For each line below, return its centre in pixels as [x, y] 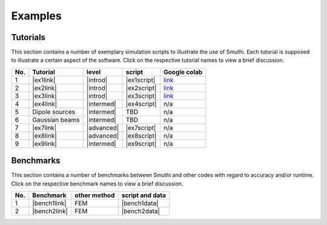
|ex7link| [45, 127]
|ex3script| [141, 96]
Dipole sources [54, 112]
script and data [144, 195]
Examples [36, 16]
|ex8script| [141, 135]
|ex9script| [141, 144]
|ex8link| [45, 135]
